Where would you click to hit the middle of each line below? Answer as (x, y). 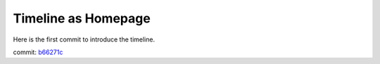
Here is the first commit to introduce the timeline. (84, 39)
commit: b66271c (38, 52)
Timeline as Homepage (82, 18)
